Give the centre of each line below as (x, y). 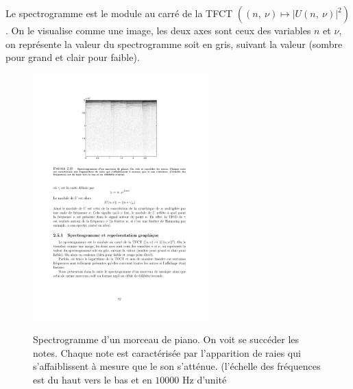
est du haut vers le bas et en (93, 379)
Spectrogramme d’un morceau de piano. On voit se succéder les (166, 339)
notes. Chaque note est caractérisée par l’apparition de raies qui (167, 352)
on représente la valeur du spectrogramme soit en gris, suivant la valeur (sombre (174, 43)
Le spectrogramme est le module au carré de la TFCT (119, 13)
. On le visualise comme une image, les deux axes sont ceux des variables (158, 30)
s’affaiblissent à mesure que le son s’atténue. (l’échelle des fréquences (177, 366)
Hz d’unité (205, 379)
